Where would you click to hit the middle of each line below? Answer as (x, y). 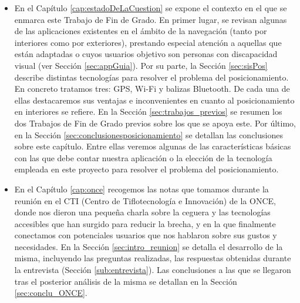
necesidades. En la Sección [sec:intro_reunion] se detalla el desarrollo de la (149, 246)
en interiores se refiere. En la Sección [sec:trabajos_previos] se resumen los (148, 111)
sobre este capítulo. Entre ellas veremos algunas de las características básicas (153, 146)
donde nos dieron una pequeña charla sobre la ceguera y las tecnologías (142, 212)
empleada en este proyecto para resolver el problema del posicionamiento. (146, 169)
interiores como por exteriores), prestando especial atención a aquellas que (148, 42)
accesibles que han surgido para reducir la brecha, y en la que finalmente (145, 223)
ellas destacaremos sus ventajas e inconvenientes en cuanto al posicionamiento (154, 100)
